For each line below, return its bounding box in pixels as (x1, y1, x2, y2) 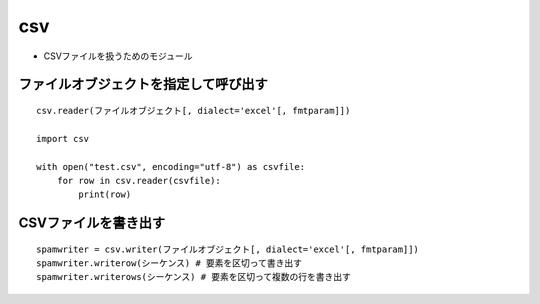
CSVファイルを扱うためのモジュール (43, 50, 193, 62)
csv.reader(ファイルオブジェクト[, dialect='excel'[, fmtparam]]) (36, 105, 351, 116)
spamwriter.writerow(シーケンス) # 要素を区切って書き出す (36, 258, 302, 269)
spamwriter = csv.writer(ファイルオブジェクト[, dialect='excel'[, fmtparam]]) (36, 243, 420, 255)
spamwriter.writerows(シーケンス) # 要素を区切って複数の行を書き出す (36, 271, 352, 283)
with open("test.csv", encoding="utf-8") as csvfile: (36, 161, 305, 172)
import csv (36, 133, 90, 144)
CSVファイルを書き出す (18, 215, 165, 232)
